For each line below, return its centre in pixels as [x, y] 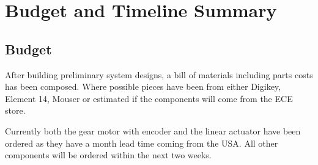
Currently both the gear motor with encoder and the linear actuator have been [153, 130]
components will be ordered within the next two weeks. [108, 155]
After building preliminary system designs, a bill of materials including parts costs [159, 74]
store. [15, 110]
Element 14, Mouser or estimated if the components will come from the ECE [149, 98]
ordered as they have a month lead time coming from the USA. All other [142, 143]
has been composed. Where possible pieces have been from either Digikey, [143, 86]
